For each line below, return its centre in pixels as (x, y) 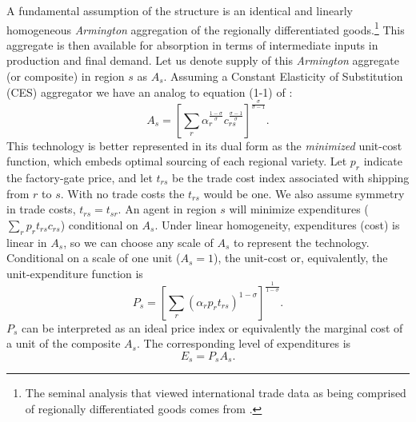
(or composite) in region (66, 76)
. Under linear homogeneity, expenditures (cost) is (277, 224)
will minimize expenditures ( (299, 209)
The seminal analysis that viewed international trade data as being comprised (216, 393)
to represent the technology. (302, 242)
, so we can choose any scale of (138, 242)
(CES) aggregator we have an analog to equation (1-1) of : (150, 92)
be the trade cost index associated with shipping (291, 177)
